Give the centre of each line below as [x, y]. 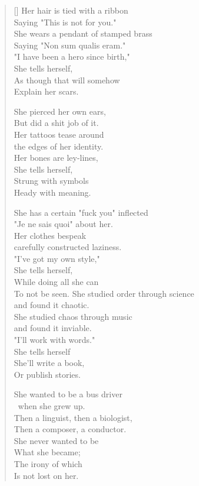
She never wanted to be [56, 440]
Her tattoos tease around [59, 134]
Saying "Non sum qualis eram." [70, 45]
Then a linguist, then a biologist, [73, 417]
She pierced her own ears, [60, 111]
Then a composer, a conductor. [70, 429]
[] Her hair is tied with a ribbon [71, 10]
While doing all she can [56, 282]
